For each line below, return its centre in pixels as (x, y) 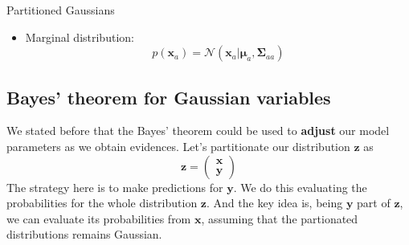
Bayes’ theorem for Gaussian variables (169, 97)
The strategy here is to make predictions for (115, 187)
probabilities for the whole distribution (102, 203)
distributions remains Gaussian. (84, 234)
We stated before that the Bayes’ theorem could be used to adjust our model (198, 131)
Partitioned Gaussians (61, 10)
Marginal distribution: (80, 37)
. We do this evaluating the (300, 187)
